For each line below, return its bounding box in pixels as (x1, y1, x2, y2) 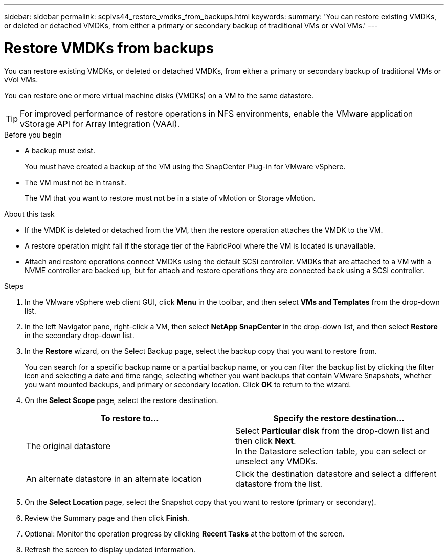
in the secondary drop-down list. (25, 330, 135, 340)
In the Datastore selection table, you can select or (235, 445, 427, 456)
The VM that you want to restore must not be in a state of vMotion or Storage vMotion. (25, 193, 316, 203)
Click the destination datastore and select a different (235, 468, 437, 479)
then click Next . (235, 435, 296, 446)
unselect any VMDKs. (235, 456, 318, 466)
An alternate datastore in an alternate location (26, 473, 202, 484)
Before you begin (4, 130, 62, 139)
